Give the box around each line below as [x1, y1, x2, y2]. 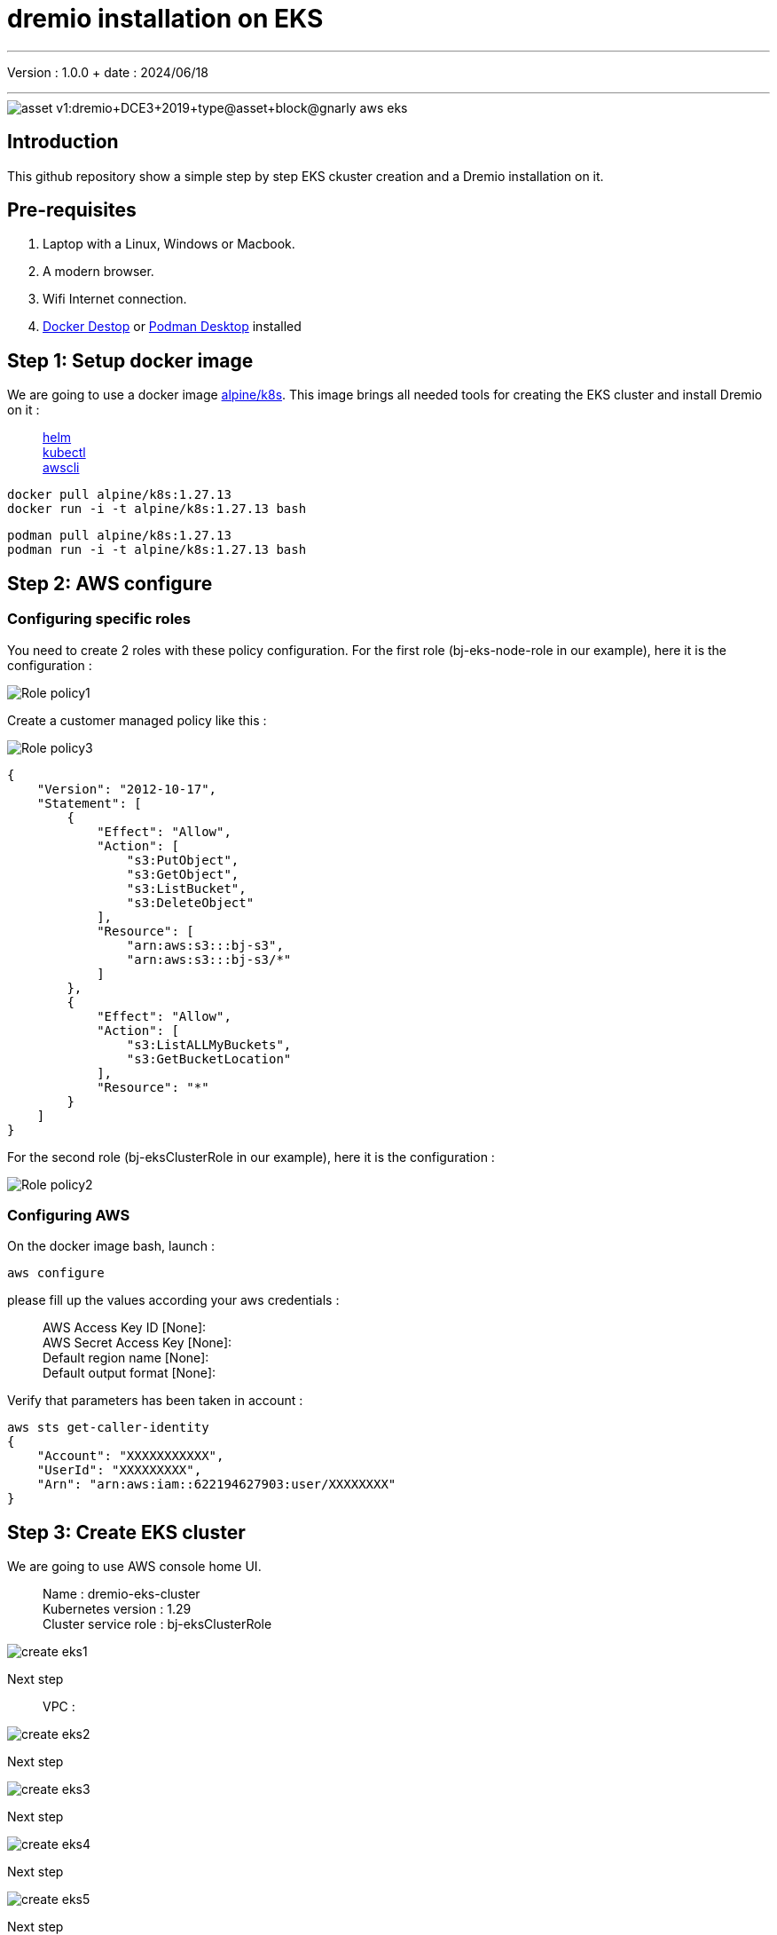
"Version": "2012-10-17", [36, 781, 217, 796]
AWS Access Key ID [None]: [43, 1320, 207, 1336]
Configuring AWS [7, 1205, 130, 1224]
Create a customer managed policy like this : [7, 712, 267, 728]
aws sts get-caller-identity [7, 1420, 209, 1435]
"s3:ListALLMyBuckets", [126, 1037, 292, 1052]
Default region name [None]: [43, 1350, 209, 1366]
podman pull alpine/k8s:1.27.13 [7, 528, 232, 543]
